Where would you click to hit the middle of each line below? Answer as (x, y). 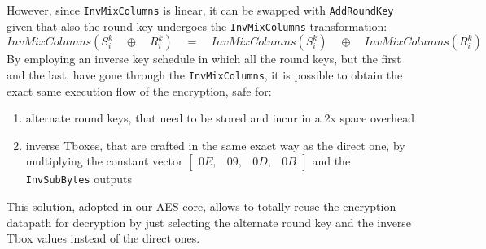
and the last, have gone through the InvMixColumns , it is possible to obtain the (205, 74)
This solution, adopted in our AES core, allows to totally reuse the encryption (201, 206)
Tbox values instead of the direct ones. (103, 238)
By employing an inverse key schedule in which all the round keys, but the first (204, 59)
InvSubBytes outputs (79, 179)
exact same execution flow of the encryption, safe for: (139, 90)
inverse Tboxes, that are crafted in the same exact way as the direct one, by (215, 145)
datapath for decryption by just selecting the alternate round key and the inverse (209, 222)
